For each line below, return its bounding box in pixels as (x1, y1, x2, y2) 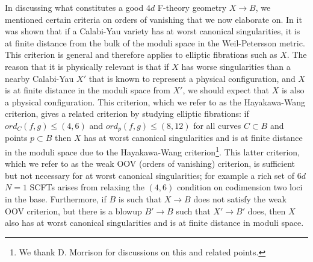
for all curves (193, 119, 241, 131)
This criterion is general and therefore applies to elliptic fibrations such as (5, 48, 277, 61)
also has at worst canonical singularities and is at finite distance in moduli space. (5, 216, 304, 229)
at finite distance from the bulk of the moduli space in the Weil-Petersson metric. (5, 36, 305, 49)
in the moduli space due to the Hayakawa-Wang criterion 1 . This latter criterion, (5, 143, 300, 158)
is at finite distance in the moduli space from (5, 84, 170, 96)
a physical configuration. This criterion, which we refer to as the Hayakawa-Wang (5, 95, 305, 108)
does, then (247, 204, 286, 217)
